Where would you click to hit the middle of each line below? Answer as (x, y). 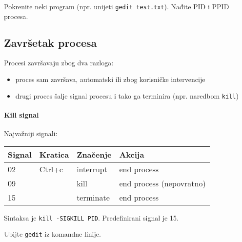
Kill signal (21, 114)
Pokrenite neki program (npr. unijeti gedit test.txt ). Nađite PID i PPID (117, 6)
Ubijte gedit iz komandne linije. (52, 234)
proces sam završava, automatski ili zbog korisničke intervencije (110, 79)
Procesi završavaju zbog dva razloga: (59, 63)
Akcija (132, 154)
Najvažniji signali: (31, 133)
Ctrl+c (51, 169)
